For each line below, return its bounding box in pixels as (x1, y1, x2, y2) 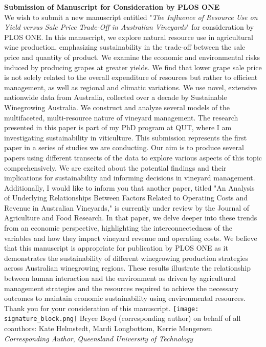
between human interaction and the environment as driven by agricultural (4, 273, 236, 283)
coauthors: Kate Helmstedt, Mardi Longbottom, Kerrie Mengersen (4, 323, 212, 334)
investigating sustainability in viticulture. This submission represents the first (4, 132, 247, 142)
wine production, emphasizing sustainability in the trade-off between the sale (4, 42, 246, 52)
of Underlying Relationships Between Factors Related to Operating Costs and (4, 192, 248, 203)
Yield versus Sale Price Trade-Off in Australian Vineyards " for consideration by (4, 22, 254, 32)
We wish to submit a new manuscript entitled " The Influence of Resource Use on (4, 11, 258, 22)
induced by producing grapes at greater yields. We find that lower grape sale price (4, 62, 262, 72)
